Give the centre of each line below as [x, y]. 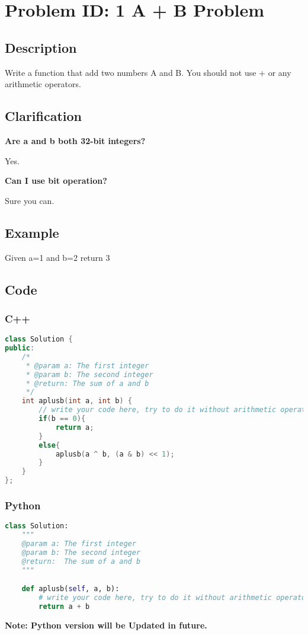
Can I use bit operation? [56, 181]
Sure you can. [30, 200]
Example [32, 232]
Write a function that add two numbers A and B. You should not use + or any [148, 72]
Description [41, 47]
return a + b [64, 606]
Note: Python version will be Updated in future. [106, 625]
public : [20, 348]
